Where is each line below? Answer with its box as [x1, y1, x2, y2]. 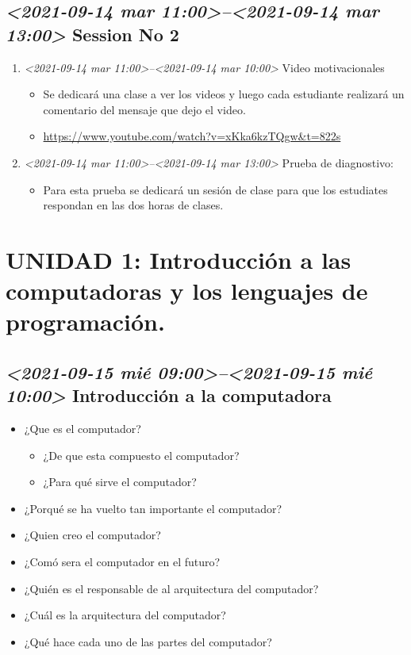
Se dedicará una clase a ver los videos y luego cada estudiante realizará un [43, 86, 405, 102]
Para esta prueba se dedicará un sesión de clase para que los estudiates [43, 181, 388, 197]
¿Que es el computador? [24, 420, 141, 437]
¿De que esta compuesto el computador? [43, 446, 240, 463]
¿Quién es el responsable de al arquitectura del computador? [24, 580, 319, 596]
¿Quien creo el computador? [24, 527, 161, 543]
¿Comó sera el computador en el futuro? [24, 553, 221, 570]
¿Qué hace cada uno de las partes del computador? [24, 633, 272, 649]
